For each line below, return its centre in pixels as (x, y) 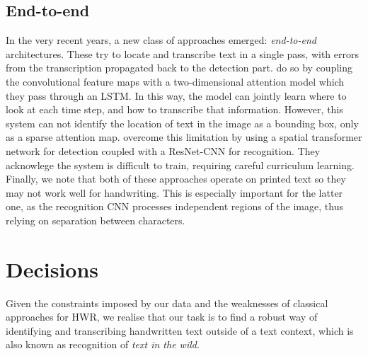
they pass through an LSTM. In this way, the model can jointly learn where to (176, 95)
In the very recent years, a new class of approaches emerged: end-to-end (161, 40)
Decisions (52, 269)
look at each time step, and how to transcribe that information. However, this (174, 109)
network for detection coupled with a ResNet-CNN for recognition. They (163, 150)
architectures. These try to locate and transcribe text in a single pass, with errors (182, 53)
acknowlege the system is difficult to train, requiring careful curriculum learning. (180, 165)
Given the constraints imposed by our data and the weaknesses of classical (167, 303)
